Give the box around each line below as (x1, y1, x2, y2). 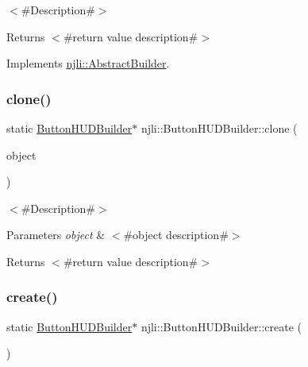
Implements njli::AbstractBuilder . (6, 55, 170, 71)
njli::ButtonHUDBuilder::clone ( (141, 120, 298, 136)
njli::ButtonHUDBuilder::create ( (141, 318, 302, 334)
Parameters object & (6, 226, 106, 243)
